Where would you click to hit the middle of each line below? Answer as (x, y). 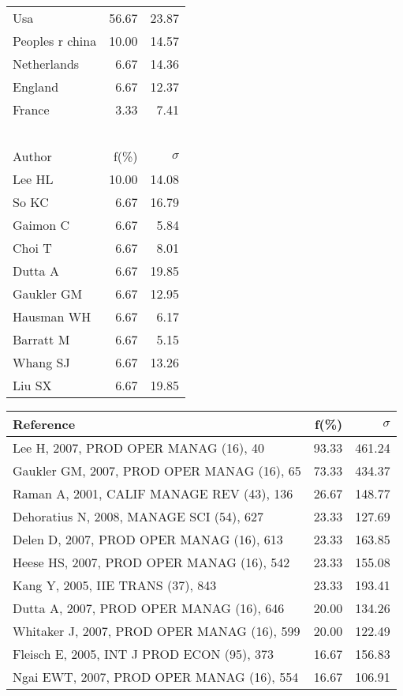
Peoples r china (55, 41)
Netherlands (46, 64)
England (36, 87)
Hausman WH (52, 316)
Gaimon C (41, 225)
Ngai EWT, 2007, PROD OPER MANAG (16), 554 (156, 677)
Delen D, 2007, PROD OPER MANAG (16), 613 (148, 539)
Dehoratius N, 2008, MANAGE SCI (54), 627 (138, 516)
